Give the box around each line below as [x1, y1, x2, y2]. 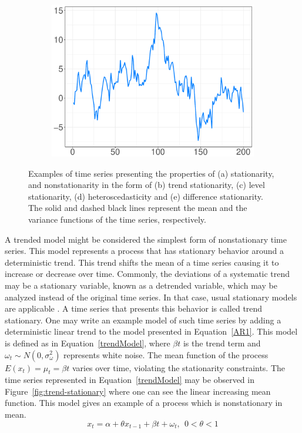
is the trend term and [183, 336, 261, 349]
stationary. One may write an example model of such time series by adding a [5, 313, 281, 326]
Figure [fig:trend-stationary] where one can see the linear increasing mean [5, 385, 271, 397]
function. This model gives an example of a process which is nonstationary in [5, 396, 283, 409]
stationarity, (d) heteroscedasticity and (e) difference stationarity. [28, 190, 263, 202]
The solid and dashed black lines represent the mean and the [28, 201, 247, 214]
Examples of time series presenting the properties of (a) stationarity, [28, 167, 274, 179]
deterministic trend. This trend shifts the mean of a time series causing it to [5, 256, 279, 268]
